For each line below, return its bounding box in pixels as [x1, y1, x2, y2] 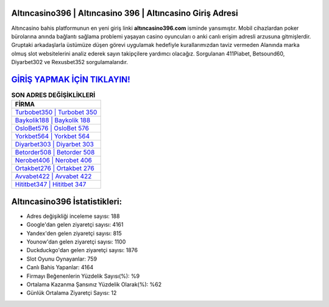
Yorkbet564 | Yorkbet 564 [15, 132, 90, 140]
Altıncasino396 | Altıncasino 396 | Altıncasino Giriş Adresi [11, 8, 238, 18]
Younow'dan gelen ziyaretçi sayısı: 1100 [26, 238, 126, 245]
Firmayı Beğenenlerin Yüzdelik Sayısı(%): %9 [26, 272, 140, 280]
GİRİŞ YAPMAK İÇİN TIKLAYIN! [11, 74, 130, 85]
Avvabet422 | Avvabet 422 [15, 172, 92, 181]
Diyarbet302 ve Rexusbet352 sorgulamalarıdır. [11, 59, 128, 66]
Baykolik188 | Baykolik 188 [15, 116, 91, 125]
